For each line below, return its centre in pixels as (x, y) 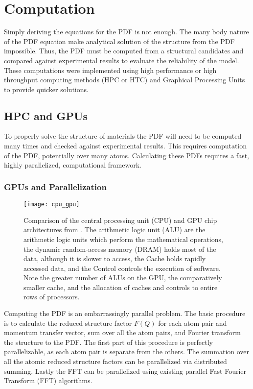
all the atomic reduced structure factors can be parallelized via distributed (115, 361)
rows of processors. (52, 297)
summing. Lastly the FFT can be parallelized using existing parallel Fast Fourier (125, 371)
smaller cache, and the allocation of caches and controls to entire (121, 287)
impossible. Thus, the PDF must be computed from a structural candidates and (124, 51)
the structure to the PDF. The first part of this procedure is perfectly (109, 342)
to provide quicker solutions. (46, 89)
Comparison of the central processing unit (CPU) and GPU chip (120, 220)
